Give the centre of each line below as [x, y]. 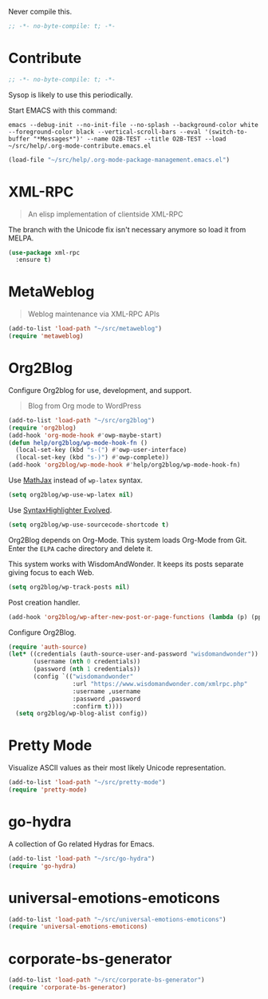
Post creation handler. [44, 602]
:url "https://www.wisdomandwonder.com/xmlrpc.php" [160, 684]
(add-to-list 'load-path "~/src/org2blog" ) [82, 420]
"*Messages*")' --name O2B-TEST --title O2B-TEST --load [130, 139]
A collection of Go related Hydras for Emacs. [81, 844]
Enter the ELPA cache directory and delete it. [81, 548]
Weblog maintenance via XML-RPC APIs [94, 314]
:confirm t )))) [98, 706]
